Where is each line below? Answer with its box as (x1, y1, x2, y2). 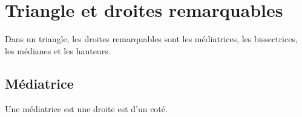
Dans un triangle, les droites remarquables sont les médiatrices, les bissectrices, (5, 33, 298, 45)
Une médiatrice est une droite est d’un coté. (5, 102, 168, 115)
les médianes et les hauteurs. (5, 44, 111, 57)
